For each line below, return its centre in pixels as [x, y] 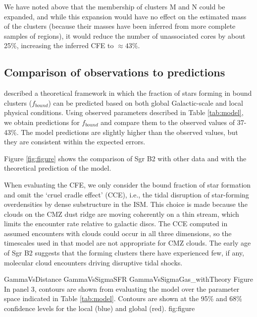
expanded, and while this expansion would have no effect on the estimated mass [125, 16]
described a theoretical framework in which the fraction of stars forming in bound [128, 93]
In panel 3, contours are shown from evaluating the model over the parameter [122, 288]
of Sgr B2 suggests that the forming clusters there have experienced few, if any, [124, 253]
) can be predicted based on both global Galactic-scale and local [146, 102]
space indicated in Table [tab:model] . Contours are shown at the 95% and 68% [123, 298]
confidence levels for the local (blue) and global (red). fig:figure [100, 308]
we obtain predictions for [42, 122]
